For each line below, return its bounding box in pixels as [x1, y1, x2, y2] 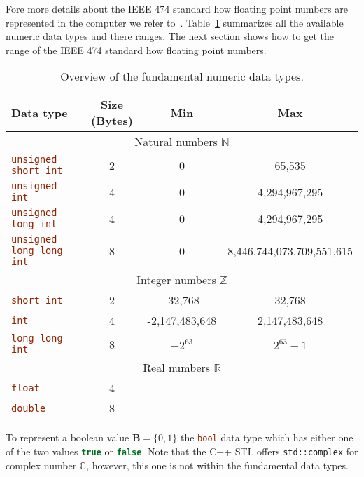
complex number [6, 457, 77, 472]
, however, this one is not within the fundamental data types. [86, 457, 349, 472]
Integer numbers [136, 271, 216, 288]
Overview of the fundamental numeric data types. [60, 68, 304, 85]
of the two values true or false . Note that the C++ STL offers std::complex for [6, 444, 358, 459]
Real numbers [143, 359, 211, 376]
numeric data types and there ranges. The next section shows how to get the [6, 29, 335, 43]
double [11, 402, 46, 414]
